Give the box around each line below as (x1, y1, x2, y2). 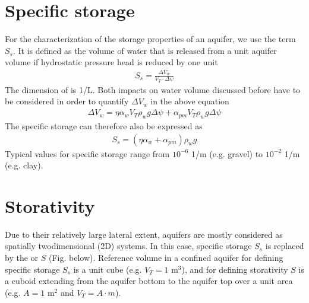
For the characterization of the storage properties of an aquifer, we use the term (5, 33, 296, 45)
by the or (5, 251, 39, 264)
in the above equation (150, 95, 229, 107)
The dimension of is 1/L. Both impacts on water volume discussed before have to (5, 83, 301, 95)
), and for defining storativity (181, 263, 288, 275)
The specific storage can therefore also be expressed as (5, 119, 203, 132)
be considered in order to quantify (5, 95, 129, 107)
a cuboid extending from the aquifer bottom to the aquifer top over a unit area (5, 275, 293, 287)
